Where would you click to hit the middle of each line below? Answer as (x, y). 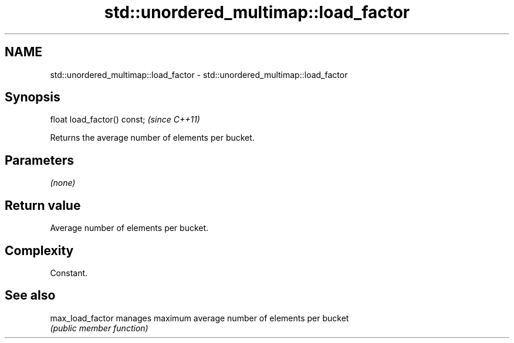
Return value (43, 205)
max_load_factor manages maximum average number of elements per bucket (199, 318)
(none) (63, 183)
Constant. (69, 273)
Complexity (39, 250)
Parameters (39, 160)
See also (30, 296)
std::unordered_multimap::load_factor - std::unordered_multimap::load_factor (199, 74)
